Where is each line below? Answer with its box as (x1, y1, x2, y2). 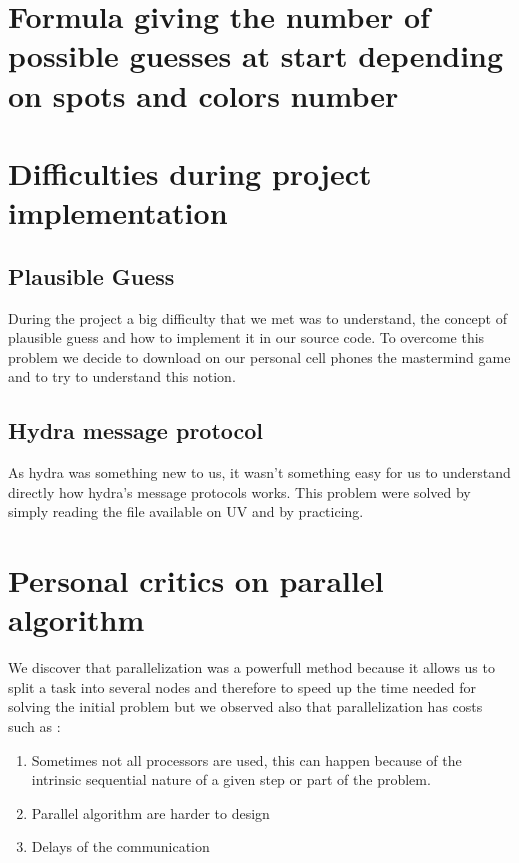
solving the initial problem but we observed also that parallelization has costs (8, 696, 483, 717)
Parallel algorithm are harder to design (31, 802, 270, 823)
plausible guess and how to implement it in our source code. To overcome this (8, 327, 485, 348)
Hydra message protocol (8, 415, 264, 446)
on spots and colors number (8, 74, 399, 115)
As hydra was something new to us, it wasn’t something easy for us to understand (8, 462, 511, 483)
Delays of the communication (31, 836, 210, 857)
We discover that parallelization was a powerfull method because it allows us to (8, 657, 495, 678)
